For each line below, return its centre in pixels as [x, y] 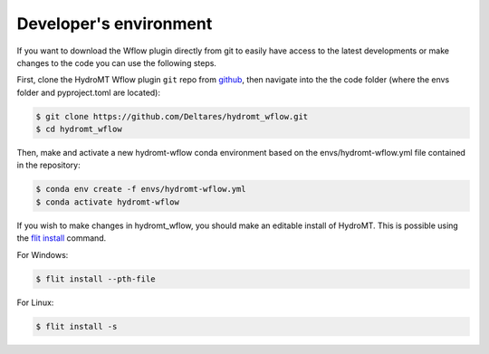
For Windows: [43, 254]
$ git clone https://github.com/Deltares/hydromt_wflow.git [172, 116]
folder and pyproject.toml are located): [89, 92]
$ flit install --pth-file [96, 279]
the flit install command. [62, 238]
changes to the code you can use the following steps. [117, 62]
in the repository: [48, 165]
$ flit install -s [77, 326]
